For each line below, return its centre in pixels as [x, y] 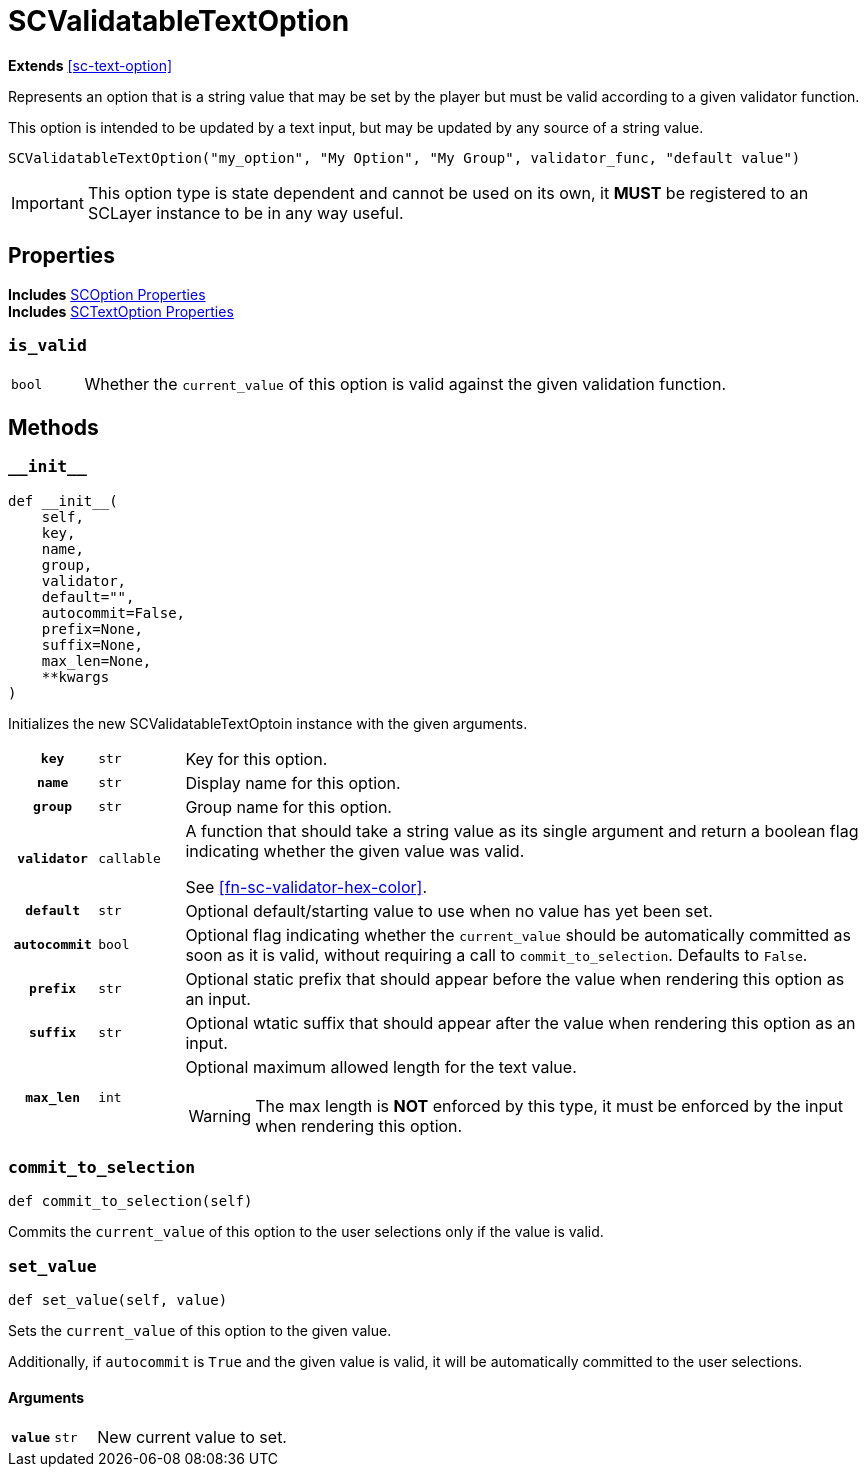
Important [47, 202]
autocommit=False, [113, 612]
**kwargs [75, 676]
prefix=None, [92, 628]
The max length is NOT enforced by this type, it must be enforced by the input [549, 1105]
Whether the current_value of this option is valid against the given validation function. [405, 384]
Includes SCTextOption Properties [121, 311]
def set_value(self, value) [118, 1300]
